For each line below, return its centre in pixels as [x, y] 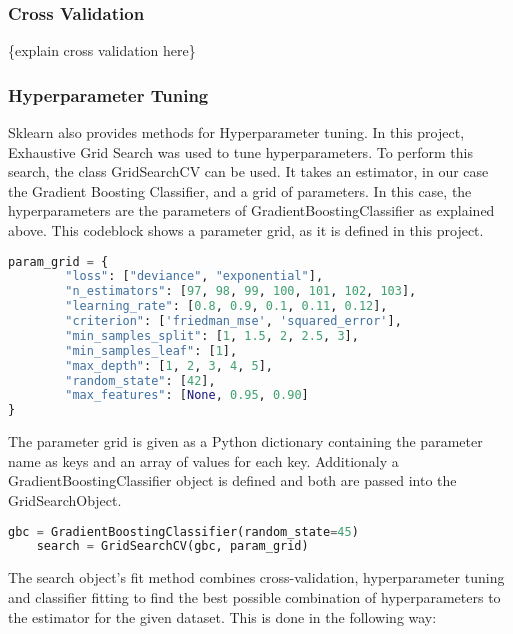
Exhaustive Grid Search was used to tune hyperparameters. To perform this [240, 151]
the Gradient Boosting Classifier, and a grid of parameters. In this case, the [240, 190]
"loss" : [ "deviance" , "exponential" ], [194, 276]
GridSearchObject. [65, 500]
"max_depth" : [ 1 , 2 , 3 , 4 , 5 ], [169, 365]
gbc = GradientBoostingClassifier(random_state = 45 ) [183, 531]
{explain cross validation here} [102, 50]
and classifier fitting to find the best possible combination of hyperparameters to [254, 596]
